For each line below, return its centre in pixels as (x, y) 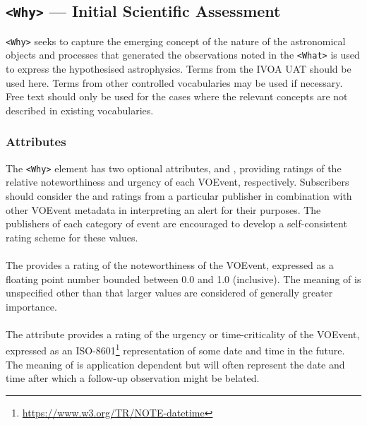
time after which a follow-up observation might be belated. (133, 378)
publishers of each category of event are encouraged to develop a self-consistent (176, 223)
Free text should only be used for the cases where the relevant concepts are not (177, 96)
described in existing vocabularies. (80, 110)
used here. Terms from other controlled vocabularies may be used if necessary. (174, 82)
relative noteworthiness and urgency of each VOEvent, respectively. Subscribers (178, 182)
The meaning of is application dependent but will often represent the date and (175, 364)
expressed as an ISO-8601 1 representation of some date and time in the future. (175, 349)
